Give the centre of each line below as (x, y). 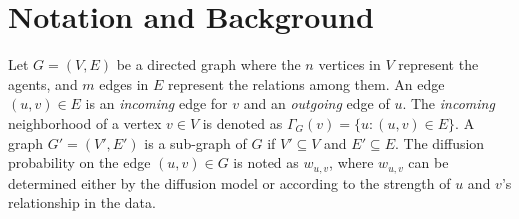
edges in (124, 83)
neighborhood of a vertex (85, 122)
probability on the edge (79, 162)
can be (428, 162)
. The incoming (448, 103)
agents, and (43, 83)
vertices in (349, 64)
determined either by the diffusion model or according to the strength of (229, 182)
